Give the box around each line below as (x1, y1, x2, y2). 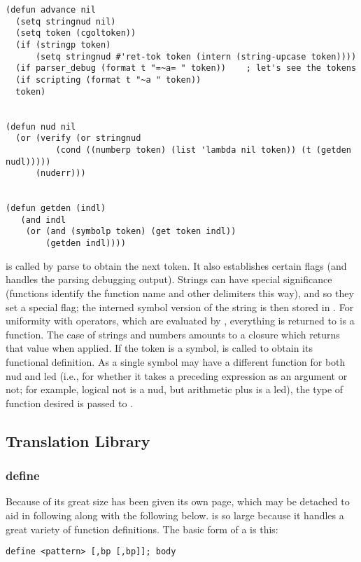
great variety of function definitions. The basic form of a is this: (6, 521, 278, 536)
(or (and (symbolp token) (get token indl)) (25, 226, 236, 237)
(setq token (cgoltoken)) (15, 28, 136, 39)
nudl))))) (6, 156, 51, 167)
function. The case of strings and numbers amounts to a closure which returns (6, 327, 340, 341)
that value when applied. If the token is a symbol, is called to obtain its (6, 341, 313, 355)
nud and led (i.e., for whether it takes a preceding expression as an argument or (6, 368, 348, 383)
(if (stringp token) (15, 39, 111, 50)
